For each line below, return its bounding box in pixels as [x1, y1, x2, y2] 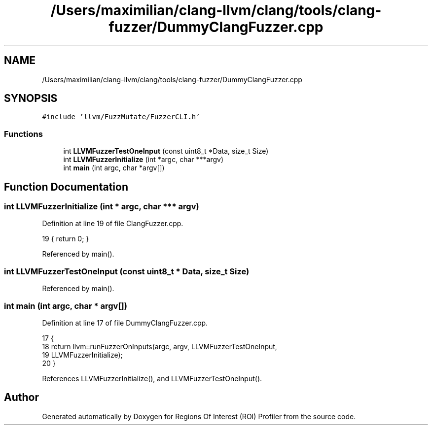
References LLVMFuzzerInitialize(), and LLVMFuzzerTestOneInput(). [42, 374, 262, 383]
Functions [4, 129, 43, 139]
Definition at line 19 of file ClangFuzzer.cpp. [42, 219, 183, 228]
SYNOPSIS [4, 92, 58, 105]
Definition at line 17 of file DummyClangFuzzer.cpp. [42, 318, 208, 327]
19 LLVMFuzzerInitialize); [42, 350, 123, 359]
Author [4, 391, 39, 404]
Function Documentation [4, 180, 128, 193]
